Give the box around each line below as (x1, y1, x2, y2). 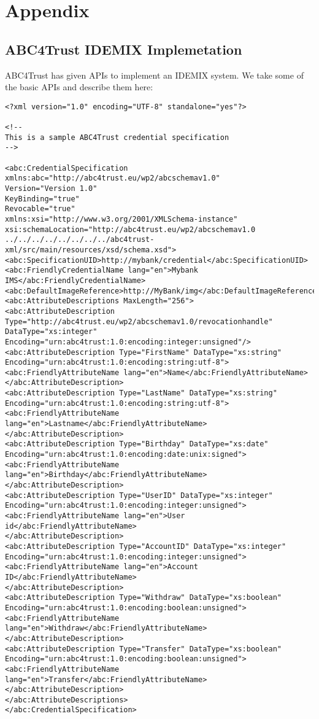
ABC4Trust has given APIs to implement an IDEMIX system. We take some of (5, 68, 304, 81)
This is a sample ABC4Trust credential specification (5, 133, 229, 142)
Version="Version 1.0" (5, 184, 98, 193)
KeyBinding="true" (5, 194, 80, 203)
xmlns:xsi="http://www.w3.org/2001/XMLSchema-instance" (5, 214, 238, 223)
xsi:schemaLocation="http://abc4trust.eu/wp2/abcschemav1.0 (5, 225, 256, 234)
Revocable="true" (5, 204, 75, 214)
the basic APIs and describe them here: (5, 80, 153, 93)
